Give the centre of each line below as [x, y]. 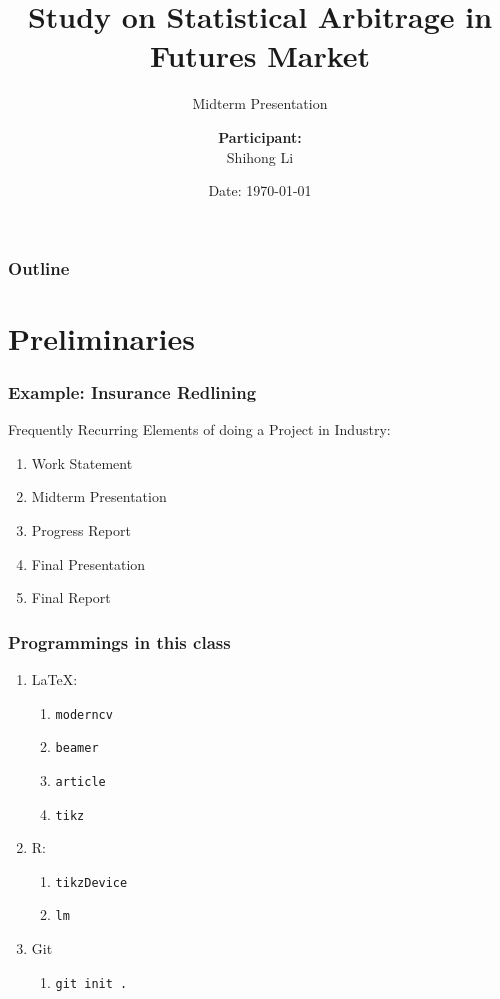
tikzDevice [91, 882]
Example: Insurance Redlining [132, 391]
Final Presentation [88, 563]
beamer [77, 748]
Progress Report [81, 529]
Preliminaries [101, 337]
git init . [91, 983]
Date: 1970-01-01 [260, 190]
